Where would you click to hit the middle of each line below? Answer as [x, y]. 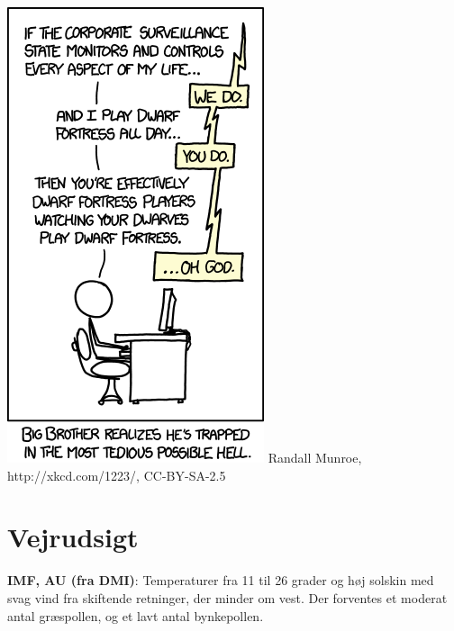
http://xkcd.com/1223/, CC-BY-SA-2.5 [117, 475]
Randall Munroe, [315, 457]
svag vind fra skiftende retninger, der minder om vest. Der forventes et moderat [227, 597]
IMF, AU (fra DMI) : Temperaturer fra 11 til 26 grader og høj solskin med [221, 580]
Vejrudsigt [73, 537]
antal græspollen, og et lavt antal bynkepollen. [136, 615]
